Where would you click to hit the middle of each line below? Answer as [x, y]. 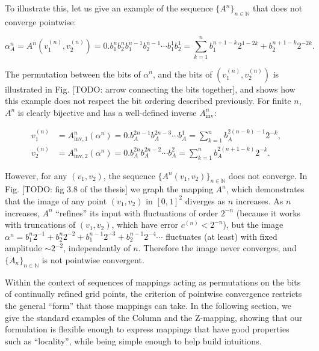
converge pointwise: [41, 21]
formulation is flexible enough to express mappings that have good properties [147, 329]
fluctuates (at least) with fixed [221, 236]
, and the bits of [182, 74]
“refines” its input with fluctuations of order [137, 212]
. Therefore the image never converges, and [217, 248]
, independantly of [97, 248]
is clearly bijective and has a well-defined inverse [107, 112]
